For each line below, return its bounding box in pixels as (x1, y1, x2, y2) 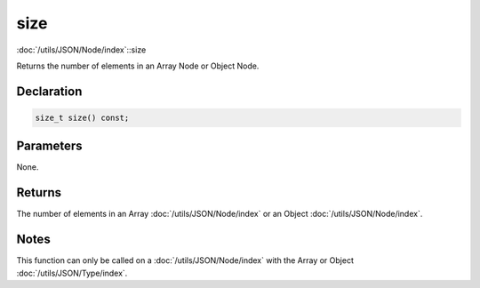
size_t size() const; (35, 112, 130, 123)
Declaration (16, 84, 83, 99)
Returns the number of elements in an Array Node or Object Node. (16, 60, 260, 71)
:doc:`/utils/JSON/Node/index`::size (16, 44, 147, 55)
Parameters (16, 139, 83, 154)
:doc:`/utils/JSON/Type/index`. (16, 268, 128, 278)
